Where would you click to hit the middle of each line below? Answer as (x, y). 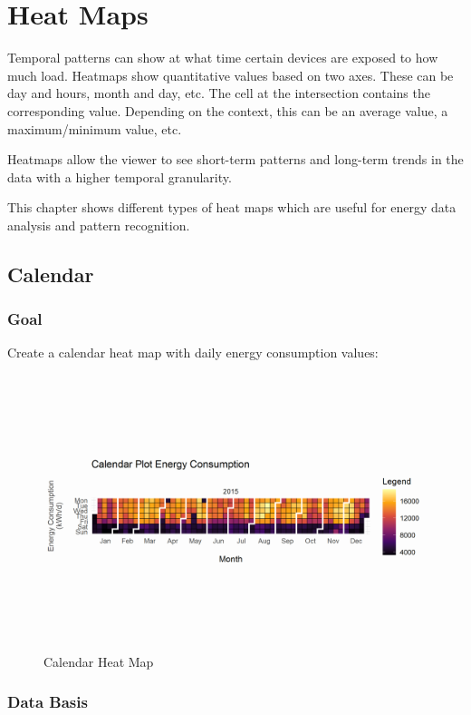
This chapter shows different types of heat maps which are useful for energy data (232, 207)
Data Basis (48, 702)
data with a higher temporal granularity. (120, 176)
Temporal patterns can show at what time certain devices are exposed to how (223, 58)
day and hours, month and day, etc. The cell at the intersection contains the (219, 93)
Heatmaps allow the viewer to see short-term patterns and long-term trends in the (235, 159)
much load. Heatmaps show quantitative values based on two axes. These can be (231, 75)
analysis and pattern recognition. (99, 225)
